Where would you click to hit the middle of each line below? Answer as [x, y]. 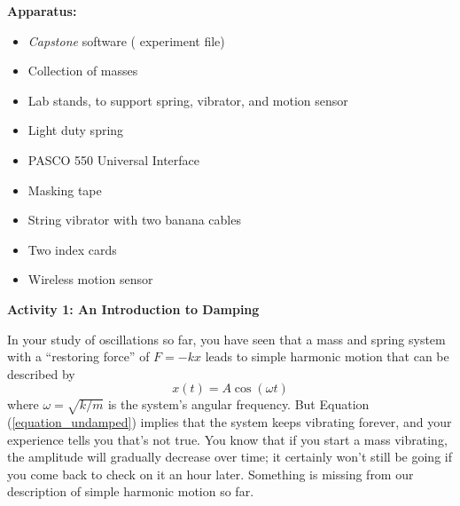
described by [41, 373]
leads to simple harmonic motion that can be [327, 356]
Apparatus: [42, 11]
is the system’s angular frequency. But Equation [238, 404]
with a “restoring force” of [78, 356]
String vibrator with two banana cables [134, 220]
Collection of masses [83, 71]
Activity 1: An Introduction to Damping [133, 308]
